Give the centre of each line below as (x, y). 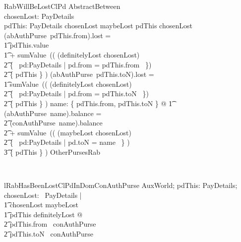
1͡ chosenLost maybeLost (41, 205)
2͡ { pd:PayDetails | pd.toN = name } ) (67, 142)
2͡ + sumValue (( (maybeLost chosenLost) (68, 132)
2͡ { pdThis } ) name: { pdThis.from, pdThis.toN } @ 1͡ (88, 103)
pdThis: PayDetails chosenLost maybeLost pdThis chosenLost (98, 26)
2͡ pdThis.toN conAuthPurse (49, 234)
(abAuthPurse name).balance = (53, 113)
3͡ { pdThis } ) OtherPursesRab (52, 151)
